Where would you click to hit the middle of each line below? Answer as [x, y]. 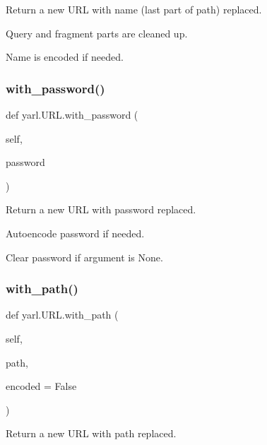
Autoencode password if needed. [75, 233]
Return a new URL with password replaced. [101, 209]
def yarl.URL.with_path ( [62, 315]
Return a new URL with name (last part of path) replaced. [134, 9]
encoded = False [41, 386]
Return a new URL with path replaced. [91, 433]
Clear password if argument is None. [84, 257]
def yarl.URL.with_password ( [72, 114]
